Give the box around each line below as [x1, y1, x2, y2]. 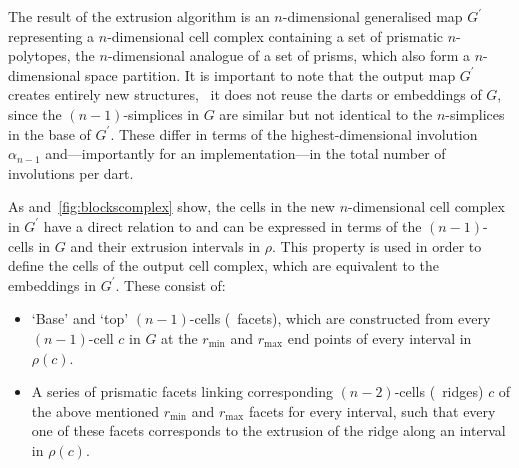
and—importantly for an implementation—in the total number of [45, 143, 446, 164]
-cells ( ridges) [394, 381, 484, 402]
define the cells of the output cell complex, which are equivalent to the [8, 255, 439, 276]
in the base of [8, 123, 91, 144]
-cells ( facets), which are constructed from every [189, 308, 491, 329]
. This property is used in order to [272, 235, 482, 256]
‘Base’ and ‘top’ [31, 308, 129, 329]
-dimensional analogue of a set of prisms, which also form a [107, 45, 470, 66]
